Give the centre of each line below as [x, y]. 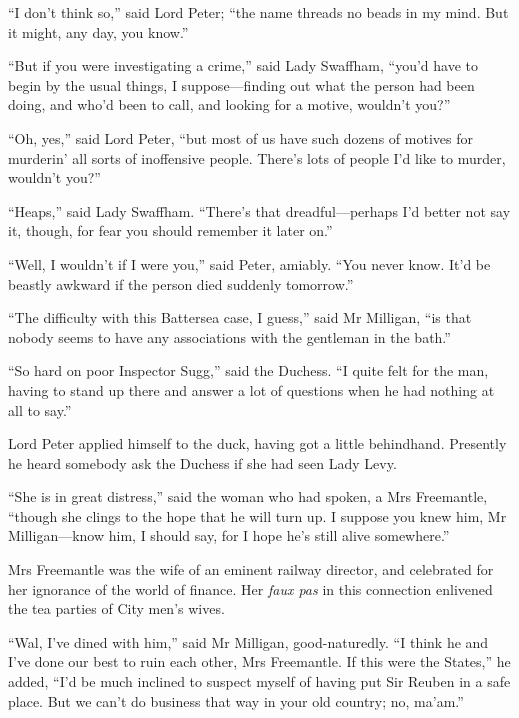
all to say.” [40, 409]
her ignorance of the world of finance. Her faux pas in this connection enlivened [250, 588]
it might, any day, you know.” [98, 31]
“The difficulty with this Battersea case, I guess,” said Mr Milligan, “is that [240, 317]
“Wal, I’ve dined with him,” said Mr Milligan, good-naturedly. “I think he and [248, 641]
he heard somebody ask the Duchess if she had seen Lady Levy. [202, 462]
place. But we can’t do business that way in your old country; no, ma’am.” [236, 700]
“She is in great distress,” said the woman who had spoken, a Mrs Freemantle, [248, 496]
